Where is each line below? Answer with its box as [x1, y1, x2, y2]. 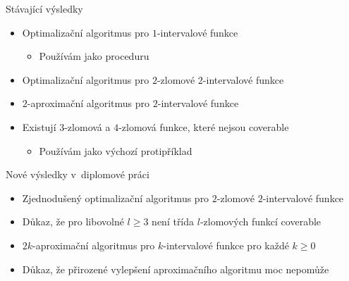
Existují [22, 119, 56, 134]
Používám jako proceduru [39, 49, 149, 63]
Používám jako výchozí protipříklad [39, 143, 192, 158]
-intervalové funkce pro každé [163, 237, 289, 252]
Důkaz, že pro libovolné [22, 214, 124, 229]
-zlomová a [64, 119, 111, 134]
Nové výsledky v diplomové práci [6, 167, 149, 182]
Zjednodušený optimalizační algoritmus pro [22, 190, 209, 205]
